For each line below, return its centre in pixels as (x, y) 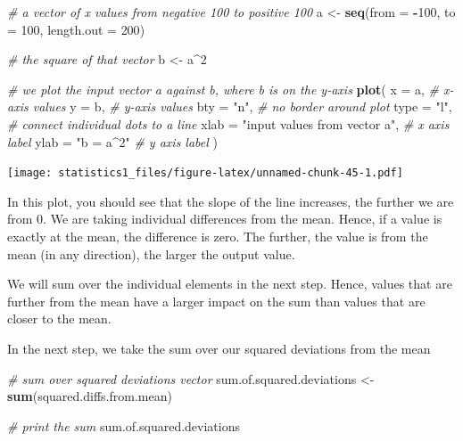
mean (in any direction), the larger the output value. (151, 253)
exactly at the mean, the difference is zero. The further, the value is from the (218, 236)
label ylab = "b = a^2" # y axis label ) (112, 141)
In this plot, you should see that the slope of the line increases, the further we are (231, 201)
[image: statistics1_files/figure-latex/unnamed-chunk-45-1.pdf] (205, 173)
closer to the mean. (59, 318)
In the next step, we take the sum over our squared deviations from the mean (219, 348)
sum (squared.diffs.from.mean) (90, 396)
